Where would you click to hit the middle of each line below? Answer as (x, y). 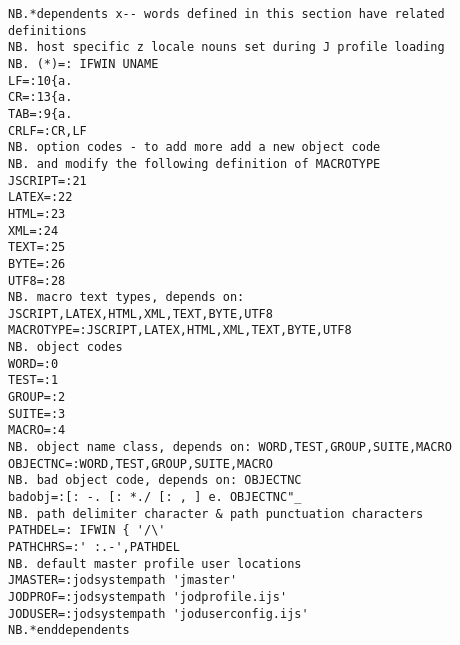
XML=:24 (33, 230)
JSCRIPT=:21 (47, 180)
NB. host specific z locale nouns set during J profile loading (226, 47)
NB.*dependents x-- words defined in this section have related (226, 14)
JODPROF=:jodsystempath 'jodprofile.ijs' (148, 596)
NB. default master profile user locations (155, 563)
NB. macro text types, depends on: (126, 297)
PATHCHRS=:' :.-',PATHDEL (94, 547)
